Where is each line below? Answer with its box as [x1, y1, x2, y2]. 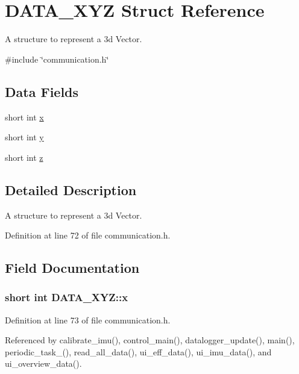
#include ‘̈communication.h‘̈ [5, 52, 109, 65]
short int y [5, 131, 44, 143]
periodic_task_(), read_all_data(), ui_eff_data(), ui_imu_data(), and [5, 345, 272, 358]
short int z [5, 151, 43, 163]
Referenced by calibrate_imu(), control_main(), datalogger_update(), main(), [5, 334, 295, 346]
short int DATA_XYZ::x [5, 290, 128, 305]
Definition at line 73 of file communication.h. [5, 313, 171, 326]
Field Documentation [5, 258, 140, 277]
